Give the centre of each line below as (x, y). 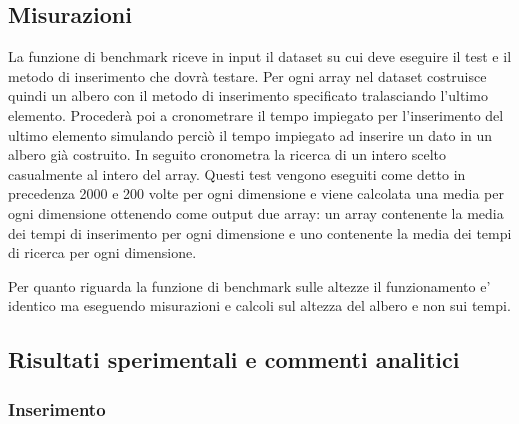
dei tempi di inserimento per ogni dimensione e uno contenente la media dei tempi (260, 232)
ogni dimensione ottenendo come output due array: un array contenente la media (256, 212)
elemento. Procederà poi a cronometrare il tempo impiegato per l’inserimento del (256, 114)
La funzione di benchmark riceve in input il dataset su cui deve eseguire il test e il (260, 56)
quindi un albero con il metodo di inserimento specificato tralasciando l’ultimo (248, 95)
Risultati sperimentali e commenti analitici (234, 359)
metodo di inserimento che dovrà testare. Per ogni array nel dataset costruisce (247, 75)
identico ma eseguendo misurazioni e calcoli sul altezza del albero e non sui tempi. (259, 305)
